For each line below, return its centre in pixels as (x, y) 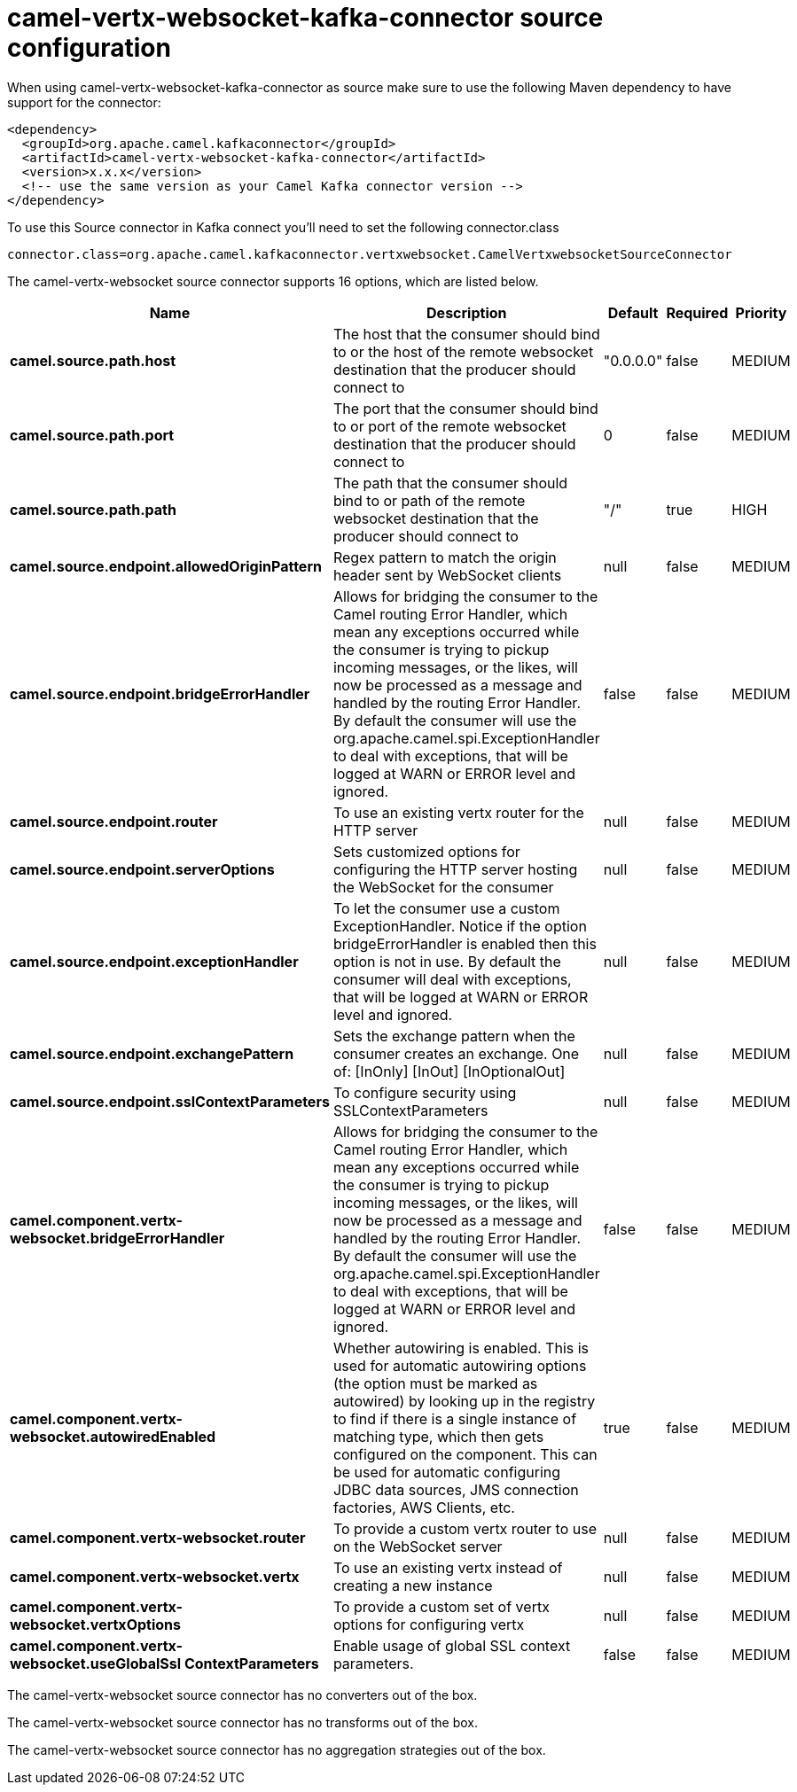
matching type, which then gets (438, 1436)
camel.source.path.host (93, 360)
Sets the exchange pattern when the (454, 1036)
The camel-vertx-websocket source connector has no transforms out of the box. (243, 1722)
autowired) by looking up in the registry (464, 1401)
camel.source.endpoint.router (114, 821)
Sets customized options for (426, 851)
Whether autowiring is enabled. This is (461, 1348)
